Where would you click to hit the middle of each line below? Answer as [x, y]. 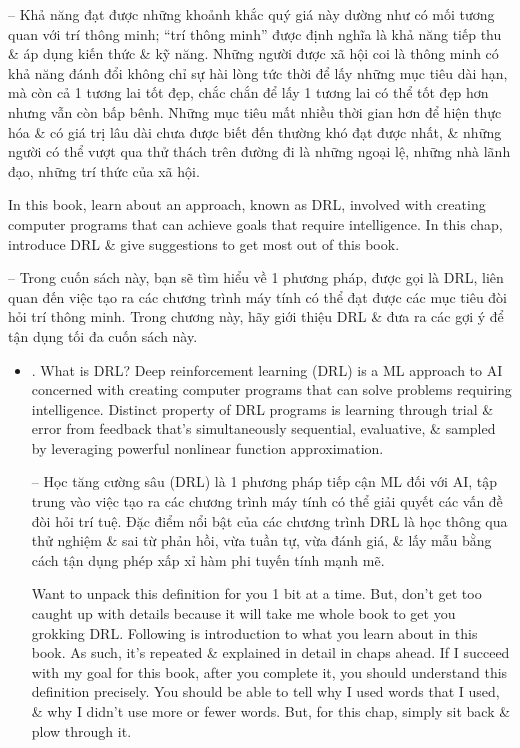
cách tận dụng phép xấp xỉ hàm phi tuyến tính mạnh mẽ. [208, 559]
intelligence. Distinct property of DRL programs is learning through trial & [262, 408]
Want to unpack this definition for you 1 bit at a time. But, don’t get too [256, 593]
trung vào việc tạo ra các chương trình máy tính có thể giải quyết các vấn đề [267, 501]
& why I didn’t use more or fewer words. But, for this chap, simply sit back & [271, 711]
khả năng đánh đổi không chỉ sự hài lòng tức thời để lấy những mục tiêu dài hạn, [258, 72]
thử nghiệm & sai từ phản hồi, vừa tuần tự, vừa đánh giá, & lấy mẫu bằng [261, 540]
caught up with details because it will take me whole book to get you [243, 613]
